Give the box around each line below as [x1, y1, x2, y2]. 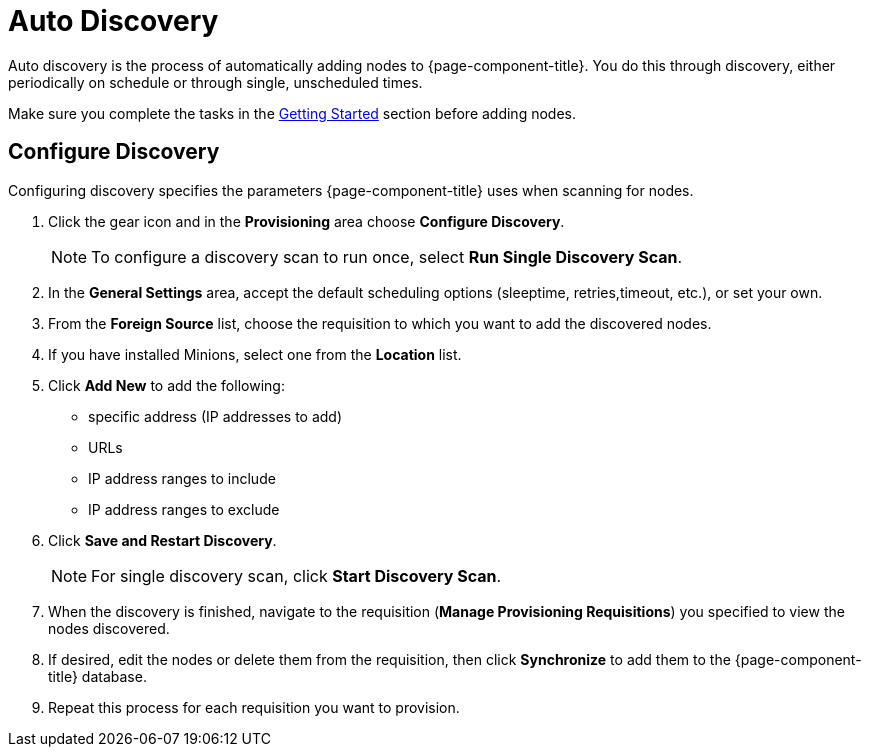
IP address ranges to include [88, 469, 276, 487]
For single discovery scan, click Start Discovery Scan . [91, 565, 502, 586]
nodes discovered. [48, 619, 170, 637]
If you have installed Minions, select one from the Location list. [48, 345, 462, 363]
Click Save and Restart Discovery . [48, 531, 277, 549]
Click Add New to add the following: [48, 376, 285, 394]
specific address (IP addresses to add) [88, 407, 343, 425]
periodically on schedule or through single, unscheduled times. [8, 73, 423, 91]
